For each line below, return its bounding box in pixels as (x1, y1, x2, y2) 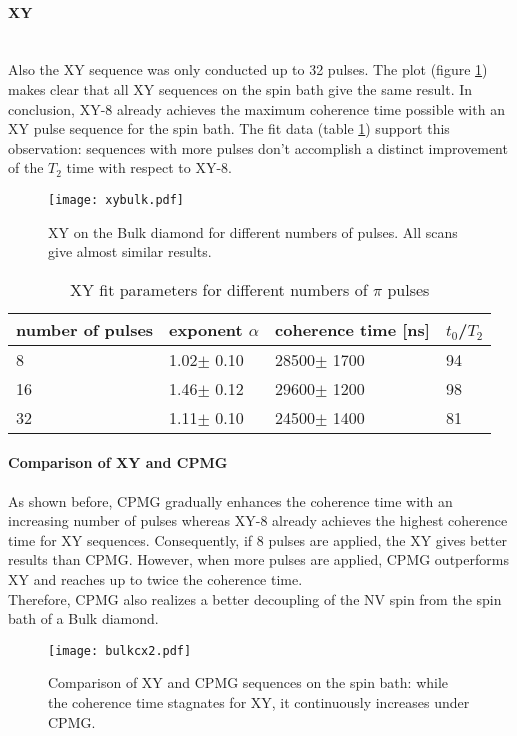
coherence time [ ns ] (275, 317, 430, 341)
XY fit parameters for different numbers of (69, 277, 368, 301)
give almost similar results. (48, 241, 212, 262)
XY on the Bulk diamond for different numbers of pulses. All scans (48, 221, 458, 242)
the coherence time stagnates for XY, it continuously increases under (48, 692, 470, 712)
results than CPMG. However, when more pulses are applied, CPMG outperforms (8, 549, 509, 570)
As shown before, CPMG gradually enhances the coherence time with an (8, 490, 453, 511)
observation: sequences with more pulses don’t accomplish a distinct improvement (8, 137, 508, 158)
